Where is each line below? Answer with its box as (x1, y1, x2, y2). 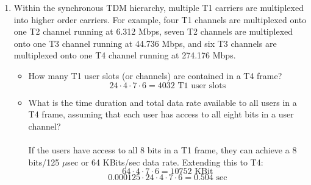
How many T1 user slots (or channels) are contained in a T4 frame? (28, 69, 282, 82)
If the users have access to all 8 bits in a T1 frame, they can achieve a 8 (28, 143, 297, 156)
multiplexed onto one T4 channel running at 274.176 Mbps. (13, 49, 236, 61)
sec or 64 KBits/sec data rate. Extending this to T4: (67, 155, 263, 168)
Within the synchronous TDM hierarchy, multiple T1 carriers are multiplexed (13, 1, 304, 13)
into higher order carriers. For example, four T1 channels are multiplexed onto (13, 13, 307, 26)
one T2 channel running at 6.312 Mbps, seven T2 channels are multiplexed (13, 25, 293, 38)
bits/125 (28, 155, 60, 168)
